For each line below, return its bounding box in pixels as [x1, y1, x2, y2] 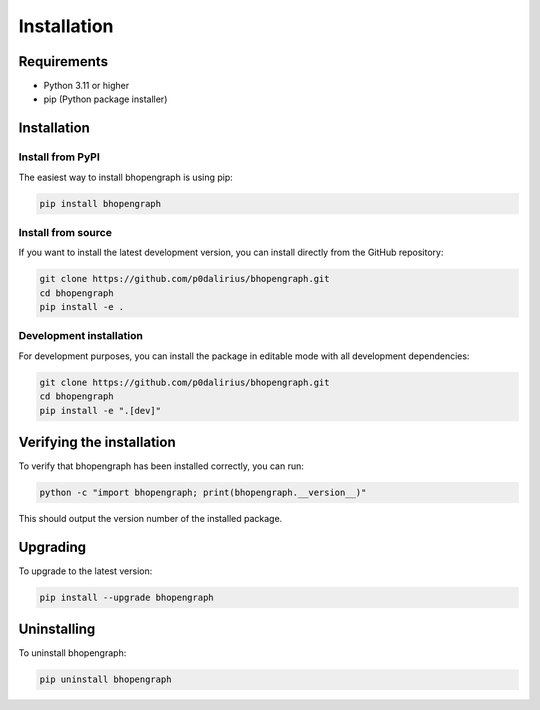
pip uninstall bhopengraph [39, 674, 172, 685]
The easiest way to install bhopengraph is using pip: [18, 171, 234, 183]
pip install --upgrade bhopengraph [39, 591, 214, 603]
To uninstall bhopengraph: [18, 647, 127, 659]
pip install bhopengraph [39, 198, 162, 209]
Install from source [18, 225, 112, 239]
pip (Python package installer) [43, 93, 168, 105]
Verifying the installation [18, 434, 176, 450]
